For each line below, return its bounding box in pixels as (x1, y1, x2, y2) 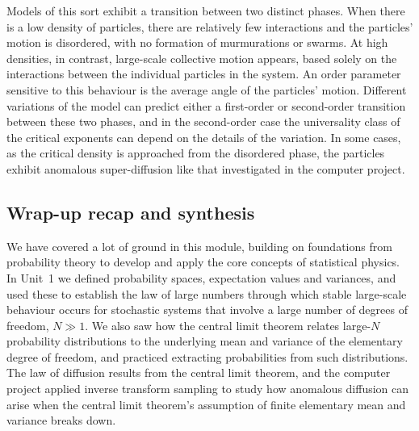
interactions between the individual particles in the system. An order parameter (6, 65, 401, 82)
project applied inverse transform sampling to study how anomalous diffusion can (6, 380, 409, 397)
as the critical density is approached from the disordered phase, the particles (6, 144, 385, 161)
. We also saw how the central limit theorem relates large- (85, 316, 371, 333)
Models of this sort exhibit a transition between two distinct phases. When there (6, 2, 405, 19)
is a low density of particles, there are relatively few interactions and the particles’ (6, 18, 413, 35)
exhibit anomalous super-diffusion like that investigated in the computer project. (6, 160, 405, 177)
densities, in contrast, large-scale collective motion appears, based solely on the (6, 49, 397, 66)
